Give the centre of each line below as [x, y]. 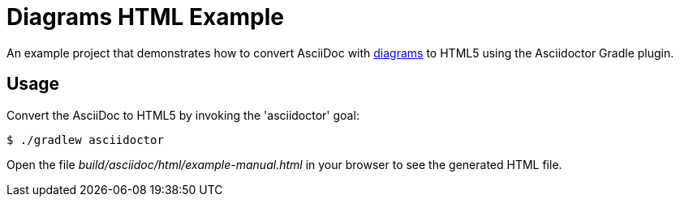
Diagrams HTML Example [145, 17]
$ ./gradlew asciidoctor [85, 140]
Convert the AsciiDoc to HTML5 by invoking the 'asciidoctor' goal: [183, 115]
